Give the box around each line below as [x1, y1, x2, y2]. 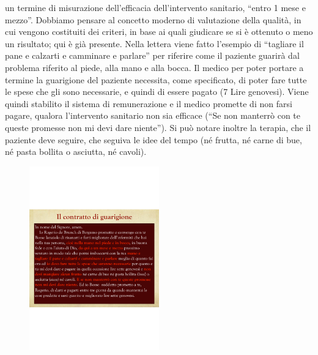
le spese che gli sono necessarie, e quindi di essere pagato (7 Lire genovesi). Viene [5, 85, 309, 98]
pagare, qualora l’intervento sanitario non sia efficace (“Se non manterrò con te [5, 109, 300, 122]
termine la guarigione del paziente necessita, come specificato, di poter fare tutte [5, 73, 307, 86]
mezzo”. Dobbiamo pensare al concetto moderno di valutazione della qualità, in [5, 13, 301, 26]
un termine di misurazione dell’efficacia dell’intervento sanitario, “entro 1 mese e [5, 1, 306, 13]
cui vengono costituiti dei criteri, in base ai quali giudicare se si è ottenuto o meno [5, 25, 313, 38]
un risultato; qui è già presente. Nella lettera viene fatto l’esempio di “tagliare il [5, 37, 304, 50]
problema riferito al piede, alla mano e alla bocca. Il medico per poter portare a [5, 61, 304, 73]
